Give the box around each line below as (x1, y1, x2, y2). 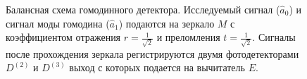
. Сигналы (252, 30, 296, 44)
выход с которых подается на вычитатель (69, 60, 245, 75)
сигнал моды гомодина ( (6, 16, 110, 30)
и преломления (156, 30, 220, 44)
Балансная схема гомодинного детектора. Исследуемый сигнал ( (6, 2, 280, 16)
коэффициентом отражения (6, 30, 121, 44)
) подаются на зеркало (118, 16, 215, 30)
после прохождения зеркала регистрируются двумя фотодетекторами (6, 46, 299, 61)
